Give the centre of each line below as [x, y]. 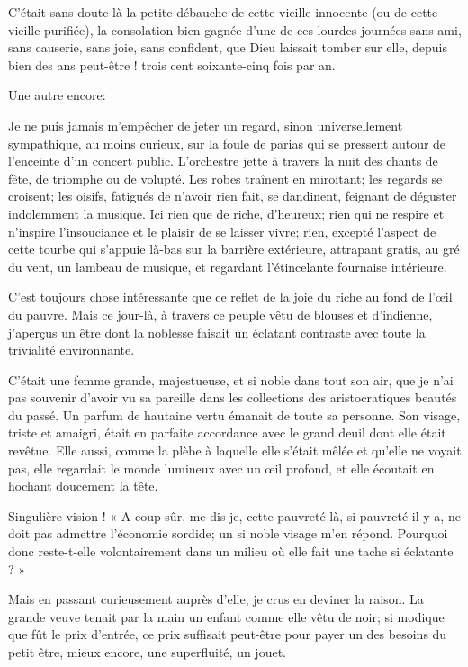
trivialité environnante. [72, 350]
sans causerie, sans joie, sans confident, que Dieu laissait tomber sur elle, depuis [228, 47]
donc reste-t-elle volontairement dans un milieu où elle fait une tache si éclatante [231, 551]
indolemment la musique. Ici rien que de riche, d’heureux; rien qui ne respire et [226, 213]
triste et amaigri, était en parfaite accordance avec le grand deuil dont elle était [227, 433]
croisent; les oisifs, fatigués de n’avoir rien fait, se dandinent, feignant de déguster [233, 196]
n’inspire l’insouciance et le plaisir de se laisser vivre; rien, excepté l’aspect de [222, 231]
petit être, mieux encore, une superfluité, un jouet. [147, 652]
